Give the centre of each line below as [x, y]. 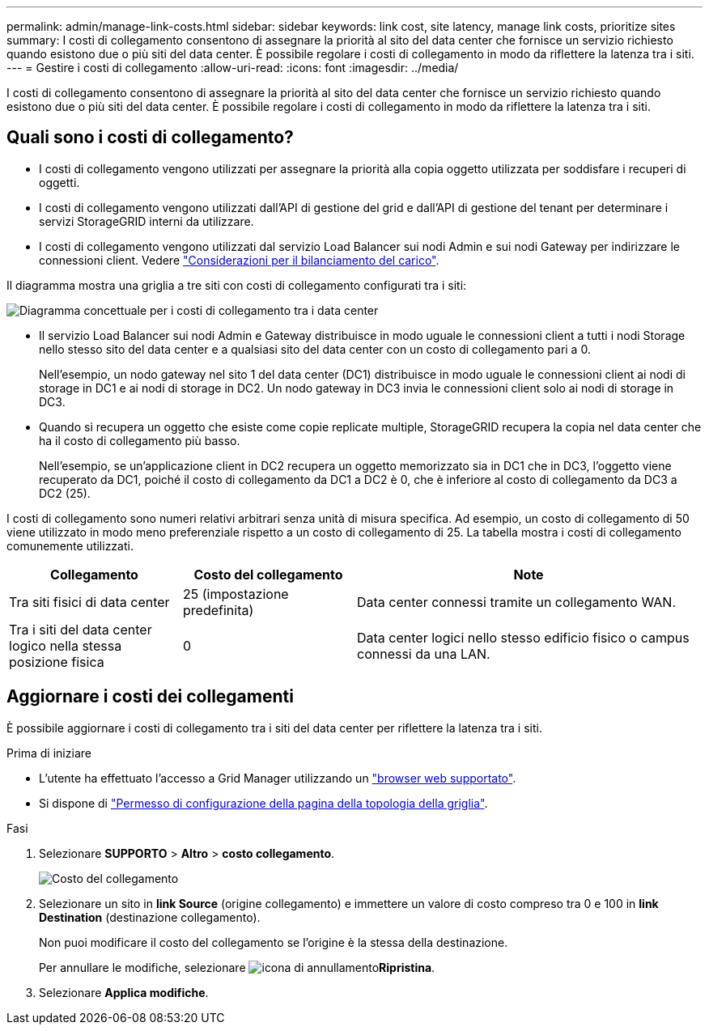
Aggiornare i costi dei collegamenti [150, 697]
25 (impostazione [236, 594]
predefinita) [219, 610]
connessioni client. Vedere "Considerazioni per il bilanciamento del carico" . [239, 260]
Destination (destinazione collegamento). [150, 917]
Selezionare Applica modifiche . [124, 992]
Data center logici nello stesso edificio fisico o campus [523, 637]
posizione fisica [57, 662]
